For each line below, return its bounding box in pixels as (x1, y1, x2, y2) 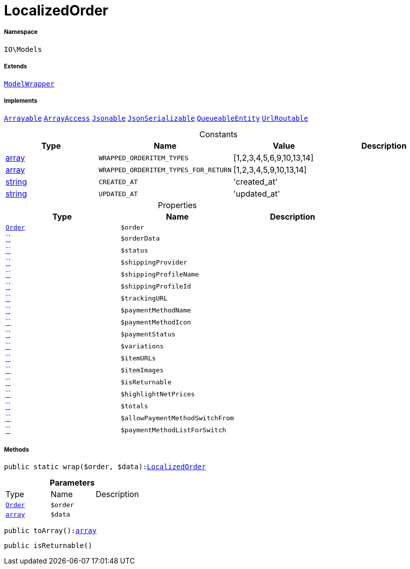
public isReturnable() (4, 542, 93, 550)
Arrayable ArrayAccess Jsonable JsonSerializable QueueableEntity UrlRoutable (4, 114, 308, 123)
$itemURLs (120, 354, 156, 362)
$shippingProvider (120, 258, 188, 266)
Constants (199, 129, 238, 140)
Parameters (49, 478, 95, 488)
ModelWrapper (4, 79, 55, 88)
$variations (120, 342, 164, 350)
